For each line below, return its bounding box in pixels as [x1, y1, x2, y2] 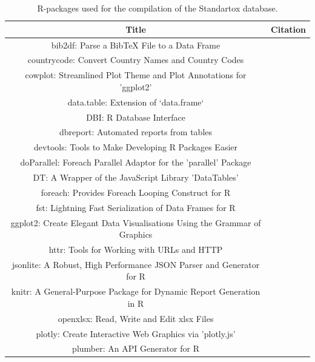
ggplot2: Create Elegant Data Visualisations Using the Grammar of [10, 216, 261, 229]
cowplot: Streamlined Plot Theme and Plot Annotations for [25, 69, 247, 81]
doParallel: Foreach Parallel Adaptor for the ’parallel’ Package [20, 156, 251, 169]
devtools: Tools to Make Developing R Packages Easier [34, 141, 238, 153]
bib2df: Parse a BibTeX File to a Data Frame [51, 38, 220, 51]
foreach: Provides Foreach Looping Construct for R [41, 186, 231, 198]
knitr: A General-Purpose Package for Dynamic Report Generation [11, 285, 260, 298]
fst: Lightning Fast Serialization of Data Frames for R [36, 201, 236, 213]
